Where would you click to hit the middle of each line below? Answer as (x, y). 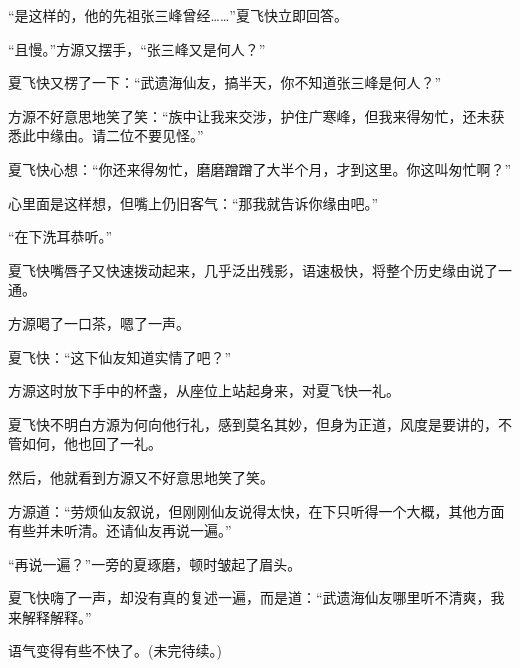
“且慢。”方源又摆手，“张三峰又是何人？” (137, 48)
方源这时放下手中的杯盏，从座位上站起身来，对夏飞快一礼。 (204, 390)
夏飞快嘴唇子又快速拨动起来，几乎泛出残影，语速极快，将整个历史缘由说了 (253, 269)
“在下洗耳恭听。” (60, 236)
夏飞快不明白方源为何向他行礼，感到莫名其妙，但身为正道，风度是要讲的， (253, 423)
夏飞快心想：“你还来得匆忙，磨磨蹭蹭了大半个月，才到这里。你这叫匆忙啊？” (260, 168)
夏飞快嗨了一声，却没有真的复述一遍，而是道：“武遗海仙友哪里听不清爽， (249, 597)
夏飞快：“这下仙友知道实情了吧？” (120, 356)
